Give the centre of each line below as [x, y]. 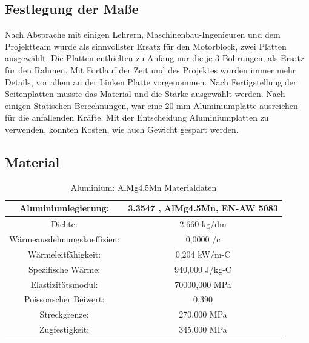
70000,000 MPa [203, 284]
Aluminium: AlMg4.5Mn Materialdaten [144, 187]
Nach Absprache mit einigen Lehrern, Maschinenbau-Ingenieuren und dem [143, 34]
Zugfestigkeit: [65, 329]
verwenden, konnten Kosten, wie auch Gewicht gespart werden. [122, 129]
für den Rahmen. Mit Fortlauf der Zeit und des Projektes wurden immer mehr [151, 69]
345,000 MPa [203, 329]
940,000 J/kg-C [203, 269]
